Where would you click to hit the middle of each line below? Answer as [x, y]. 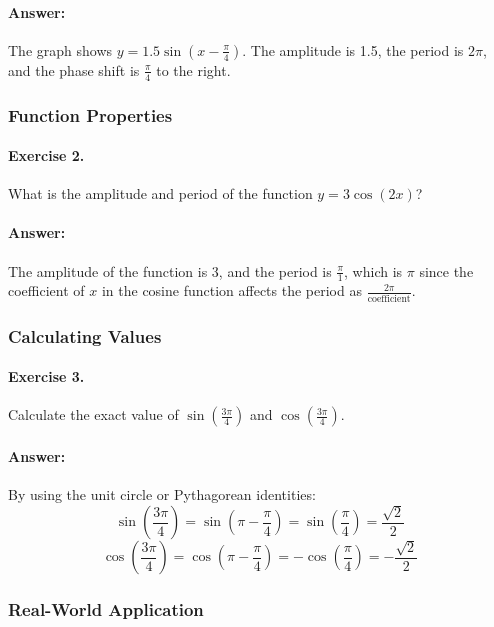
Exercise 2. [46, 155]
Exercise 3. [46, 376]
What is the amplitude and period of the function [160, 193]
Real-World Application [106, 609]
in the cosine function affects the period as [231, 290]
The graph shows [60, 49]
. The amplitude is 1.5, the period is [353, 49]
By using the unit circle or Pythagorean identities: [162, 494]
